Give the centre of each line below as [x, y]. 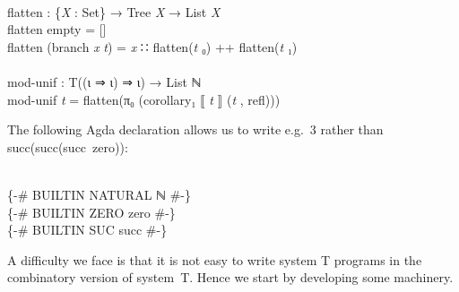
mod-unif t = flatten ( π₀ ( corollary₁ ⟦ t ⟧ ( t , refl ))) [144, 99]
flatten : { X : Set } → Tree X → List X [114, 11]
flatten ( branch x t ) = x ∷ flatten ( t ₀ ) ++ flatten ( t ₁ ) [152, 46]
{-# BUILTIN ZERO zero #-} [91, 212]
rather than [352, 129]
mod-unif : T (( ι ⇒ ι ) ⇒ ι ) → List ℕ [104, 81]
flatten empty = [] [57, 29]
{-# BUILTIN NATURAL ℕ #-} [99, 194]
